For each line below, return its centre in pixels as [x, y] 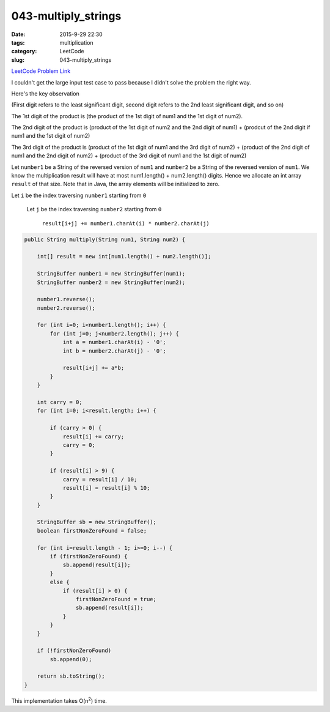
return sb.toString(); [71, 676]
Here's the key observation [45, 93]
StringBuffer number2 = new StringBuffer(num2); [111, 282]
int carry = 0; [60, 402]
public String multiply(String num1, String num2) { [105, 239]
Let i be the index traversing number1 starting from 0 [79, 195]
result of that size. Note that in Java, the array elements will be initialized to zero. [116, 184]
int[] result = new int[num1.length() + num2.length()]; [124, 257]
